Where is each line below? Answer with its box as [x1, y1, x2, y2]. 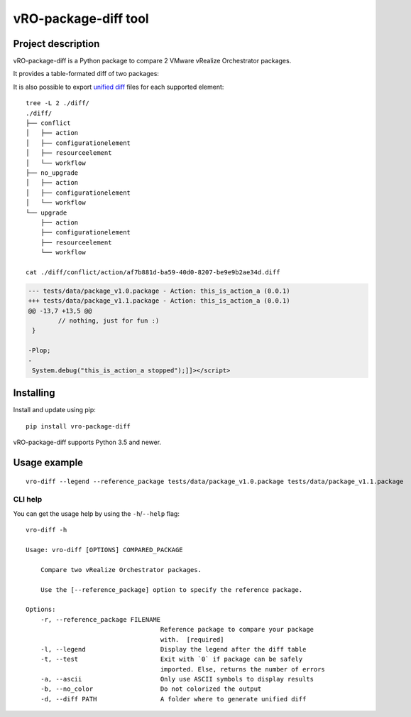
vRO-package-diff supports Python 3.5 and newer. [13, 438, 162, 447]
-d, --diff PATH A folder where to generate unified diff [40, 695, 307, 703]
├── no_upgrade [26, 168, 79, 177]
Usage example [13, 457, 84, 469]
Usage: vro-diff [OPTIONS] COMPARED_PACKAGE [26, 546, 184, 554]
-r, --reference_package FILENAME [40, 615, 161, 623]
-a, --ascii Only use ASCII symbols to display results [40, 675, 314, 684]
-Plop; [28, 347, 51, 355]
